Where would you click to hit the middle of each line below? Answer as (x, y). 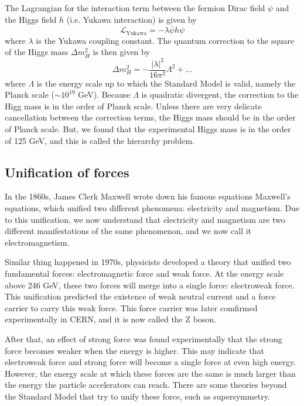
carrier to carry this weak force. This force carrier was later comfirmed (131, 307)
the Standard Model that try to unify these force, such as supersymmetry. (137, 396)
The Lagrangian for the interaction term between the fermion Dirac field (135, 8)
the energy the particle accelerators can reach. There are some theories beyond (146, 385)
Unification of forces (67, 172)
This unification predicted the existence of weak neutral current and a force (140, 296)
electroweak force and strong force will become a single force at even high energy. (150, 362)
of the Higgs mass (37, 52)
